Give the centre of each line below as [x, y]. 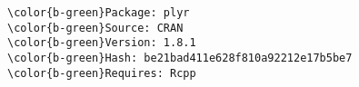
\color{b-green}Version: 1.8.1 [102, 43]
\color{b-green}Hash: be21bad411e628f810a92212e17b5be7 [180, 58]
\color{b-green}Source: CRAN [95, 28]
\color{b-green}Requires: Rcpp [102, 73]
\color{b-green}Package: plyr [99, 13]
